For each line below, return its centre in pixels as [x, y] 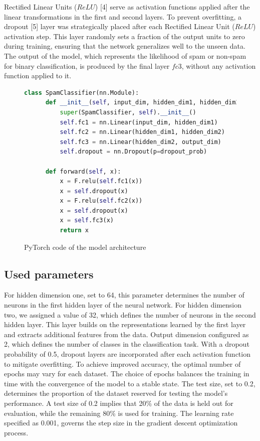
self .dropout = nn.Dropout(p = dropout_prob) [134, 152]
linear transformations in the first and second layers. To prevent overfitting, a [123, 16]
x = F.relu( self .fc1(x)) [101, 181]
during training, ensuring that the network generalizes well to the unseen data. [125, 46]
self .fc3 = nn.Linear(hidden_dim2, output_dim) [141, 142]
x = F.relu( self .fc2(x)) [101, 201]
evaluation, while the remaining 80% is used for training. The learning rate [119, 413]
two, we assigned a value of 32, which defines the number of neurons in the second [130, 314]
